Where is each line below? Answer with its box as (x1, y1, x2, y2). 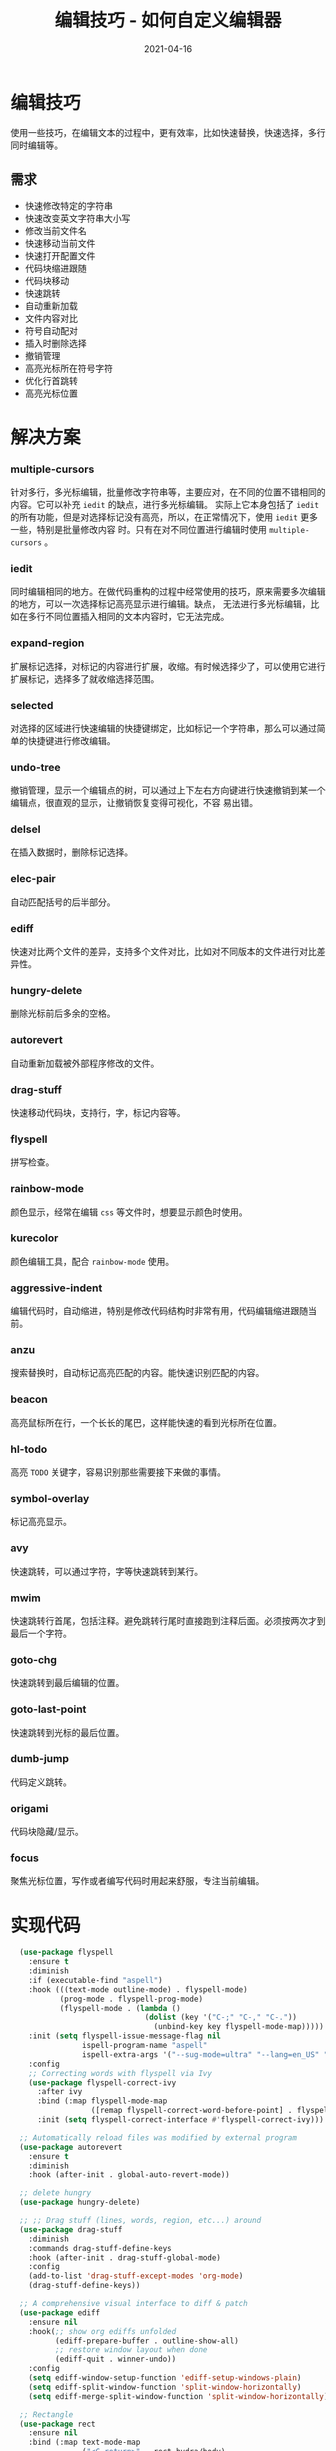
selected (10, 698, 54, 712)
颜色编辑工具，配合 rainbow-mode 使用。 (10, 1255, 175, 1267)
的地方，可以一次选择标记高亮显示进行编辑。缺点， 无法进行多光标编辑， (10, 598, 311, 610)
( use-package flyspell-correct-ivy (28, 2077, 177, 2088)
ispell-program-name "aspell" (81, 2041, 208, 2051)
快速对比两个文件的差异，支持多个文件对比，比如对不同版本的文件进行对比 (10, 946, 317, 958)
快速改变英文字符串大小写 (24, 212, 131, 224)
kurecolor (10, 1231, 59, 1245)
